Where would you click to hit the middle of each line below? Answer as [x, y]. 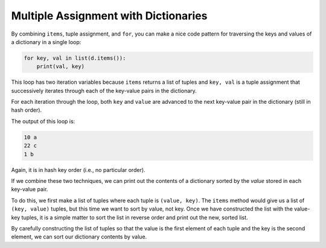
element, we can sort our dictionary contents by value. [79, 237]
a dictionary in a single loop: [46, 42]
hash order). [27, 110]
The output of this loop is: [43, 121]
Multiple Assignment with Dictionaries [109, 16]
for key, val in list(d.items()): [75, 58]
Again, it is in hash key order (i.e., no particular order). [78, 170]
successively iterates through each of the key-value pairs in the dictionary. [104, 91]
